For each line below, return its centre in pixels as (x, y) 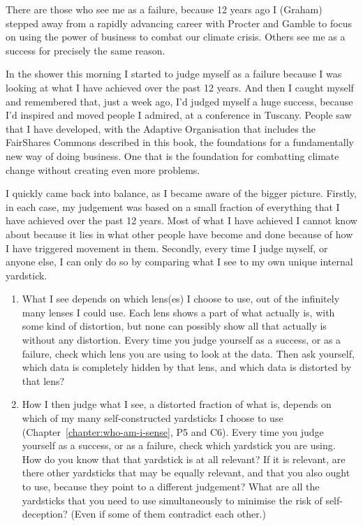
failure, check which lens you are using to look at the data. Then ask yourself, (188, 353)
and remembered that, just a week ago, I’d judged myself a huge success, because (179, 101)
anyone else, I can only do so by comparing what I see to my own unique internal (179, 262)
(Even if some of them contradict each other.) (168, 514)
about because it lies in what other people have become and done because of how (179, 234)
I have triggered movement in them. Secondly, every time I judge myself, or (167, 248)
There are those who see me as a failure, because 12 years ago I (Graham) (164, 9)
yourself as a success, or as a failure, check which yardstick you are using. (179, 445)
